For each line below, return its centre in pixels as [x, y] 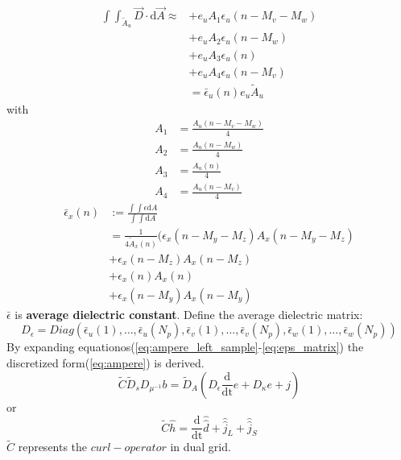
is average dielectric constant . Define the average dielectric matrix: [189, 314]
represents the [53, 447]
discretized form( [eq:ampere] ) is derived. [105, 362]
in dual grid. [200, 447]
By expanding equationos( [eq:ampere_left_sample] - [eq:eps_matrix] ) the [185, 347]
